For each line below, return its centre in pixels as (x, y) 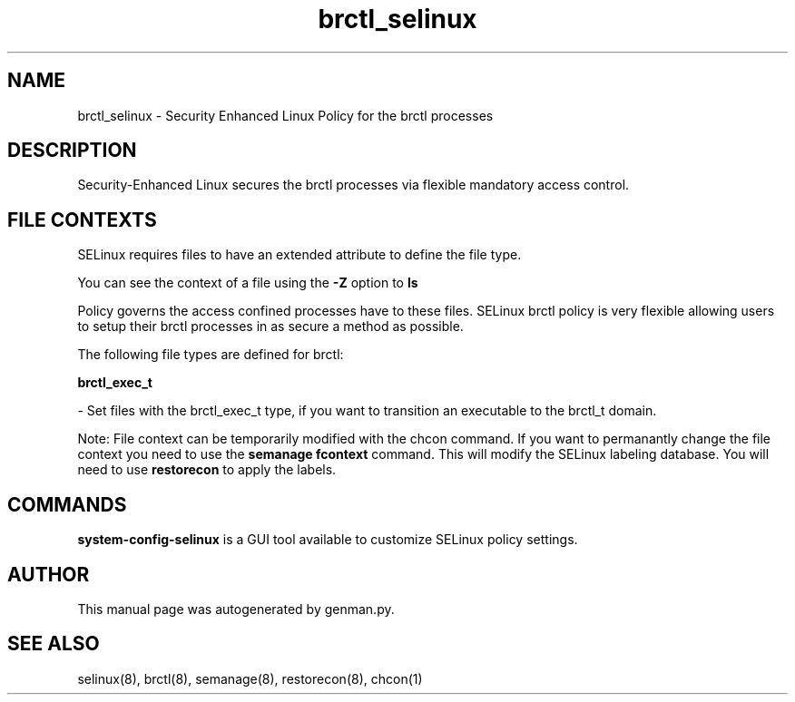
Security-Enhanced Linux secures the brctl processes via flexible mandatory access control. (353, 185)
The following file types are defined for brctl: (211, 355)
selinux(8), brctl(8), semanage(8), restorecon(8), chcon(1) (250, 678)
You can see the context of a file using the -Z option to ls (248, 283)
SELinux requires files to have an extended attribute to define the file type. (299, 255)
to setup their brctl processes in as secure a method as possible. (270, 327)
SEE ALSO (54, 644)
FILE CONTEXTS (82, 219)
